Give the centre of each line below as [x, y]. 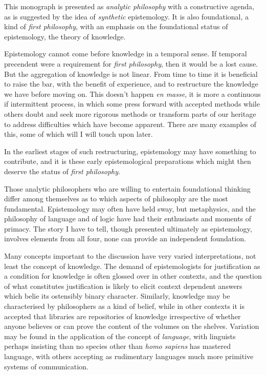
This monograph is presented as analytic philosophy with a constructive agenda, [129, 6]
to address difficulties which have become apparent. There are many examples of [130, 124]
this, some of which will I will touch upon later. [79, 134]
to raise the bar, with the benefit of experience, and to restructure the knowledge [131, 84]
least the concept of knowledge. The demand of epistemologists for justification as [132, 266]
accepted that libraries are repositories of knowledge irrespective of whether [123, 316]
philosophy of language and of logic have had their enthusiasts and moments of [128, 218]
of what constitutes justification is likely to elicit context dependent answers [123, 286]
